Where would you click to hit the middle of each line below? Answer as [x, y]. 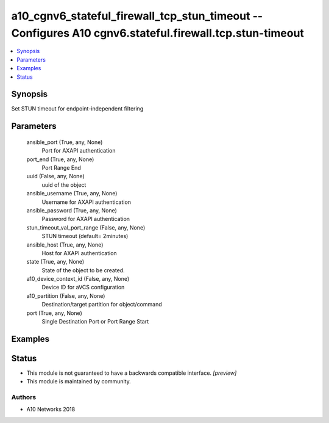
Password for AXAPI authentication [86, 219]
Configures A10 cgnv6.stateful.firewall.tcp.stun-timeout [158, 33]
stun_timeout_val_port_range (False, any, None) [86, 227]
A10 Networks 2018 [51, 410]
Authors [24, 397]
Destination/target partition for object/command [102, 305]
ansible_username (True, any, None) [72, 193]
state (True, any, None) [55, 262]
